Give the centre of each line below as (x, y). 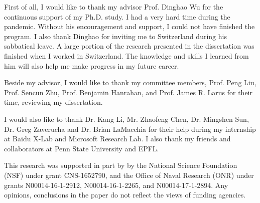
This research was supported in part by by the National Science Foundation (121, 165)
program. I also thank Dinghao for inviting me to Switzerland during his (115, 36)
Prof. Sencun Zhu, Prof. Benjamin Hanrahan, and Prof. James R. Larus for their (128, 92)
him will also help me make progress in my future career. (92, 65)
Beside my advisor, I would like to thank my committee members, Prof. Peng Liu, (130, 82)
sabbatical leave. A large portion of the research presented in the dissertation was (129, 46)
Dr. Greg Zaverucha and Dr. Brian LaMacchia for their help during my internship (130, 129)
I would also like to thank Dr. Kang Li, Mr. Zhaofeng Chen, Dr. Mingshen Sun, (126, 119)
